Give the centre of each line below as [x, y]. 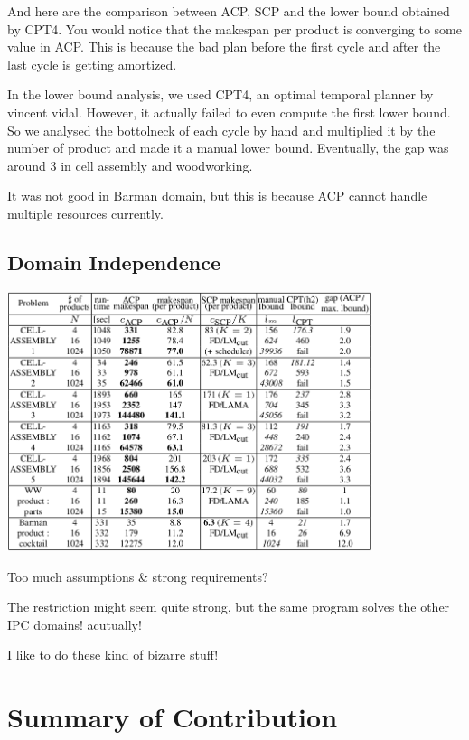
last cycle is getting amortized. [92, 64]
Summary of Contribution [173, 717]
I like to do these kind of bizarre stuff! [113, 655]
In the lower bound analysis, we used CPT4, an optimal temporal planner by [220, 94]
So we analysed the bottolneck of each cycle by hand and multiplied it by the [221, 130]
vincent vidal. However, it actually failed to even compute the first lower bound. [229, 112]
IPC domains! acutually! [75, 624]
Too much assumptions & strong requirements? [138, 576]
